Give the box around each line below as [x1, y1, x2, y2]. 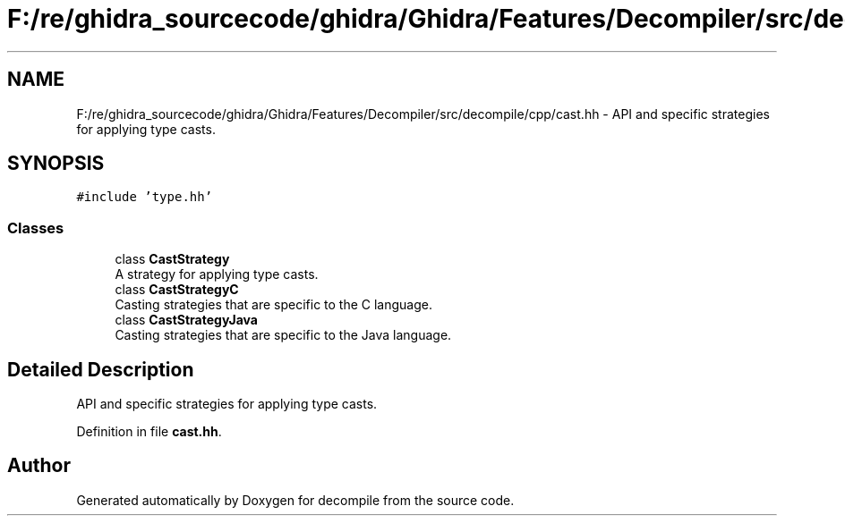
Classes [7, 218, 64, 237]
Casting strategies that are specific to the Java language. [115, 327, 452, 343]
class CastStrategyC [115, 282, 239, 298]
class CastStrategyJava [115, 312, 258, 328]
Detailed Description [7, 358, 194, 381]
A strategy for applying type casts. [115, 266, 319, 283]
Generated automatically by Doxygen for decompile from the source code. [76, 492, 515, 508]
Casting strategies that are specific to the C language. [115, 297, 432, 313]
